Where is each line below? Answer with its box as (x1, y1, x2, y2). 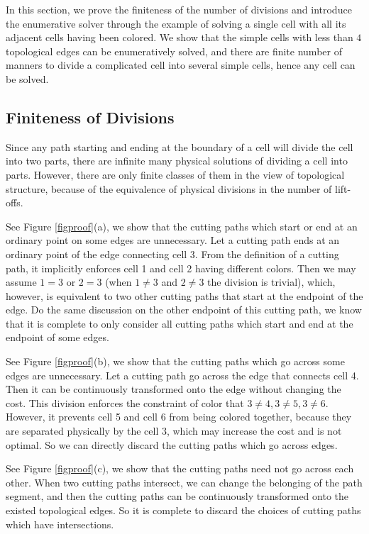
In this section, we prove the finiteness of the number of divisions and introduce (6, 2, 352, 16)
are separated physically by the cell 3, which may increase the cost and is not (6, 423, 342, 438)
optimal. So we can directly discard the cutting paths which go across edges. (6, 437, 338, 452)
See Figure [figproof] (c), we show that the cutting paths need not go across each (6, 461, 354, 476)
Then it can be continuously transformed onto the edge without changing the (6, 382, 341, 396)
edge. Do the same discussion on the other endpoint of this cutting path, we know (6, 302, 362, 317)
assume (6, 274, 37, 289)
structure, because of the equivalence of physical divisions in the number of (6, 181, 332, 196)
